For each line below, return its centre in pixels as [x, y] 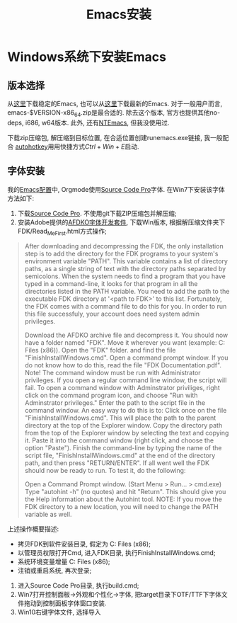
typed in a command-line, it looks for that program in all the [111, 284]
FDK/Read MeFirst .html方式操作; [62, 232]
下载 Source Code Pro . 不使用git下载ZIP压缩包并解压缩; [97, 213]
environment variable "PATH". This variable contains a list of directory [126, 261]
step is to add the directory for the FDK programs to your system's [121, 254]
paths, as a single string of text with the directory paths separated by [125, 269]
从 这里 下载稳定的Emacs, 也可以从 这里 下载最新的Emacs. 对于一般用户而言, [115, 104]
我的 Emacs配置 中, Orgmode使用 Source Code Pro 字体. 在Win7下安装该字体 [116, 189]
